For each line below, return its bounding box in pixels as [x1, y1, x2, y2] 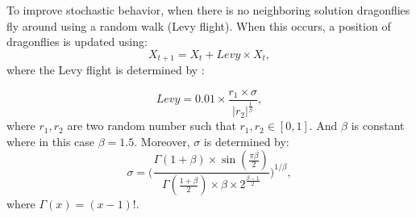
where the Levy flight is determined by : [6, 61, 205, 78]
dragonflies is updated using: [6, 33, 148, 50]
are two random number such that [67, 117, 236, 134]
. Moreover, [134, 132, 190, 149]
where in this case [6, 132, 95, 149]
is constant [351, 117, 405, 134]
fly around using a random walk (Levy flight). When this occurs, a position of [6, 17, 391, 34]
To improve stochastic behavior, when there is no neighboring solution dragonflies [6, 2, 410, 18]
